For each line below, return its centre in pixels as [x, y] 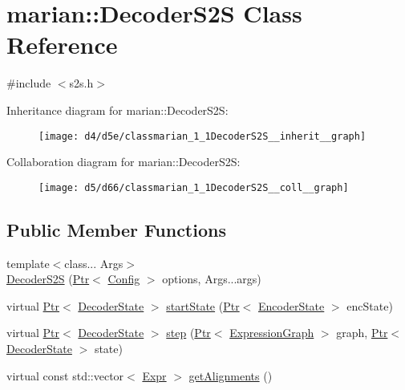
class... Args [94, 263]
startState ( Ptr [203, 305]
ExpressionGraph [272, 333]
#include [29, 83]
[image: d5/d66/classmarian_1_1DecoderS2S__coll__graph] [194, 187]
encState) [370, 305]
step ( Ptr [188, 333]
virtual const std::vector [65, 375]
